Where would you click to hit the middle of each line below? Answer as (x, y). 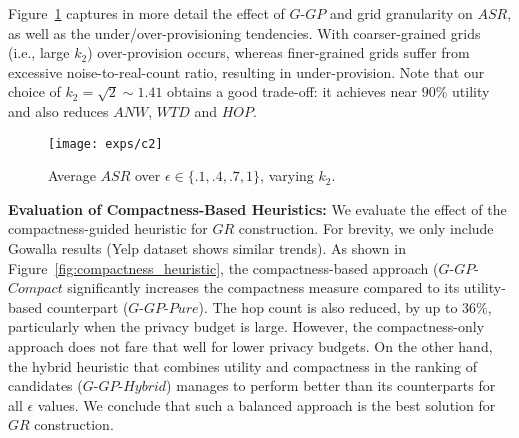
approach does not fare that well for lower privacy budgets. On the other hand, (250, 345)
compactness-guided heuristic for (108, 228)
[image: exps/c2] (105, 143)
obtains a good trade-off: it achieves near (292, 91)
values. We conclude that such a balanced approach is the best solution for (266, 404)
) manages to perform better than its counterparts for (331, 385)
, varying (287, 175)
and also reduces (58, 110)
